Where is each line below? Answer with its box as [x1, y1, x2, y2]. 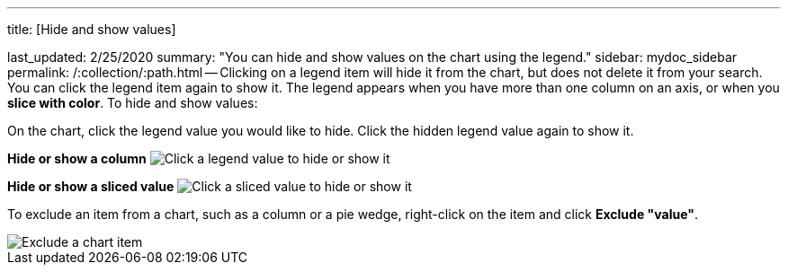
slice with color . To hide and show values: [7, 95, 258, 110]
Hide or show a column [7, 151, 147, 166]
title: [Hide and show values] [7, 22, 176, 37]
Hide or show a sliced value [7, 179, 175, 194]
